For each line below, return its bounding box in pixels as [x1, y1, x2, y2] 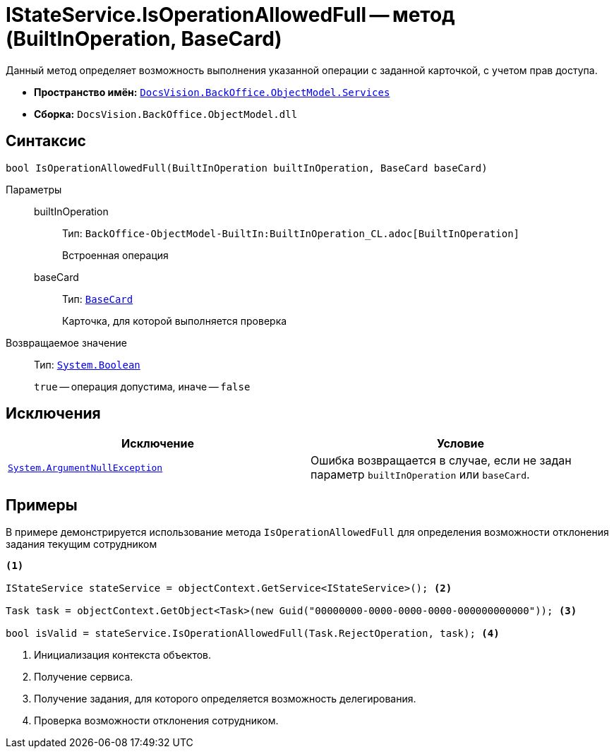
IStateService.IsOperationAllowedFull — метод [6, 3, 455, 27]
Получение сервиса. [34, 671, 133, 683]
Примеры [6, 496, 78, 514]
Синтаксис [6, 132, 86, 150]
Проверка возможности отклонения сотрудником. [34, 714, 279, 727]
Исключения [6, 405, 101, 423]
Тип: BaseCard [62, 292, 133, 305]
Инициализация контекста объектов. [34, 649, 212, 662]
